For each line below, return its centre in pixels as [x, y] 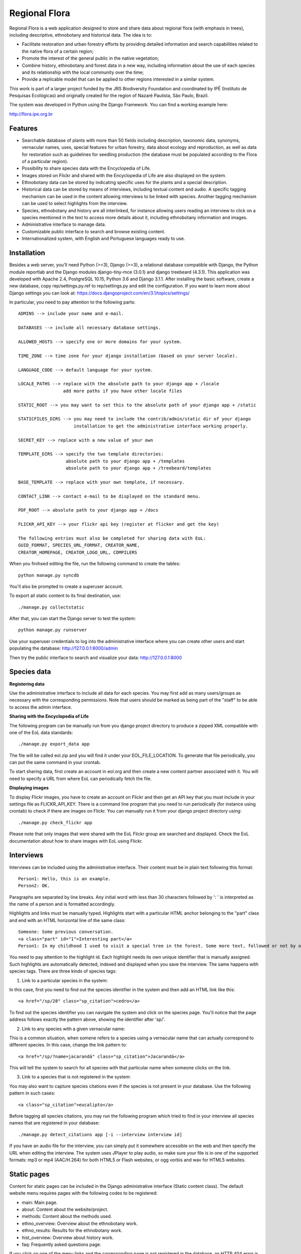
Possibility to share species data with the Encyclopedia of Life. [86, 169]
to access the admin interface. [41, 707]
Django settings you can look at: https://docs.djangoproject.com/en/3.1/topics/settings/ [100, 293]
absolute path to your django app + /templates [125, 461]
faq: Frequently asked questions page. [61, 1244]
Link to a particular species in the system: [65, 980]
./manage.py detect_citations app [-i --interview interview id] [100, 1134]
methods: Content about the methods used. [67, 1216]
